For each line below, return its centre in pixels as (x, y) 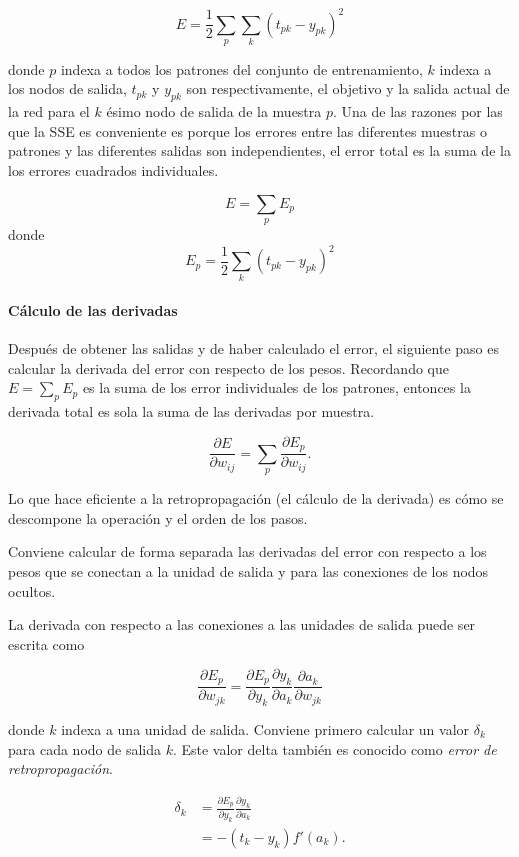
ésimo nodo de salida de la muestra (214, 111)
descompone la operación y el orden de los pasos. (158, 517)
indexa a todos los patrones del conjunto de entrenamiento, (241, 68)
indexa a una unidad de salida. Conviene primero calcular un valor (265, 728)
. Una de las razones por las (418, 111)
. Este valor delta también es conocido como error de (334, 748)
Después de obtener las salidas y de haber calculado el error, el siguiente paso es (253, 348)
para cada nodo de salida (84, 748)
